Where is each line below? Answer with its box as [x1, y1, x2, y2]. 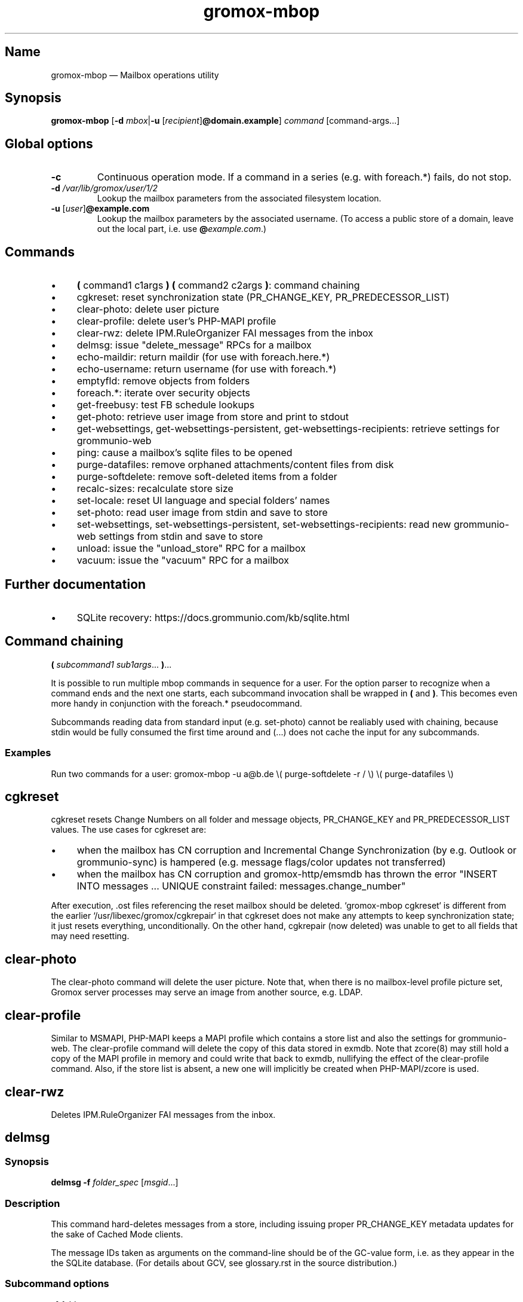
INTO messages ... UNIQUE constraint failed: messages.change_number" [76, 880, 406, 893]
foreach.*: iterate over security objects [76, 387, 251, 399]
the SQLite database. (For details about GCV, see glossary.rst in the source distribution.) [51, 1257, 398, 1268]
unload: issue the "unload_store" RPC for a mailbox [76, 542, 306, 555]
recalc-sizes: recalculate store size [76, 482, 233, 495]
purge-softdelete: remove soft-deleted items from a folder [76, 470, 337, 483]
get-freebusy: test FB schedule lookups [76, 399, 255, 411]
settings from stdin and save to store [99, 530, 263, 543]
